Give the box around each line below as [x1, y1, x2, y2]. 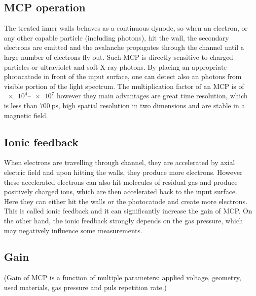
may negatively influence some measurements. [4, 225, 143, 235]
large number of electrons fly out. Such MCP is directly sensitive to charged [4, 51, 233, 62]
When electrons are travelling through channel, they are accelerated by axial [4, 157, 235, 168]
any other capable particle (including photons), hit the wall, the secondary [4, 32, 229, 42]
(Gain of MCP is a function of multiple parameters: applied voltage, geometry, [4, 272, 241, 283]
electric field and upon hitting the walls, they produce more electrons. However [4, 167, 243, 177]
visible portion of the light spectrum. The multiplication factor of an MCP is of [4, 81, 244, 91]
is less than [4, 100, 37, 110]
